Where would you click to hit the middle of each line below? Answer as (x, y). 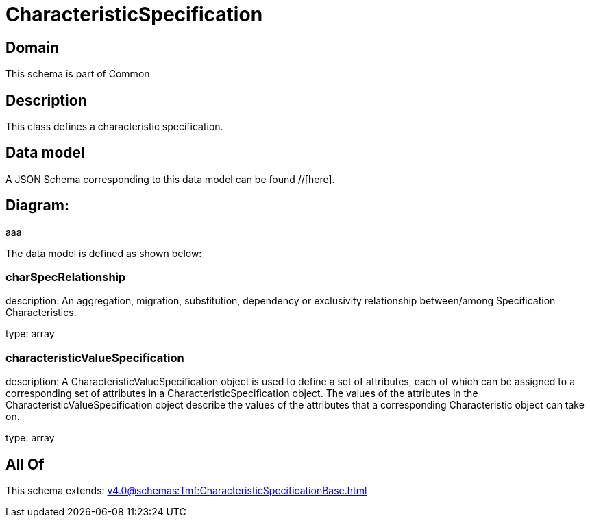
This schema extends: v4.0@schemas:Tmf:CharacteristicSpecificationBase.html (186, 491)
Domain (33, 47)
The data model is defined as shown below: (104, 253)
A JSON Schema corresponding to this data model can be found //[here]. (170, 179)
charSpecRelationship (66, 277)
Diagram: (37, 206)
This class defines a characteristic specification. (114, 127)
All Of (25, 464)
